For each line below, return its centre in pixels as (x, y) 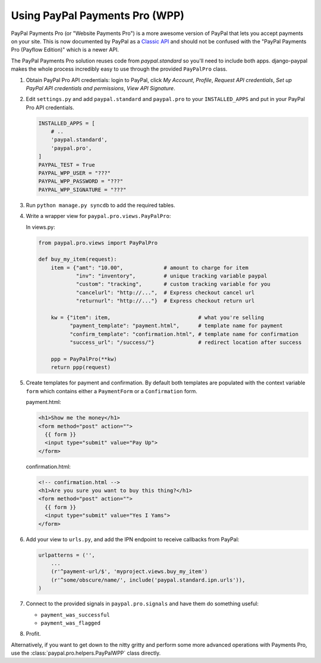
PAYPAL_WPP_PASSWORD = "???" (81, 181)
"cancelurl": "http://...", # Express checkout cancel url (165, 292)
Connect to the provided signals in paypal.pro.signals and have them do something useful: (142, 604)
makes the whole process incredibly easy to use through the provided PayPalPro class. (119, 69)
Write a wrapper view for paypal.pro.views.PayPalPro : (98, 216)
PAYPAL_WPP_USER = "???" (75, 173)
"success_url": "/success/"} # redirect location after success (185, 342)
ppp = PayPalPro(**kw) (84, 359)
